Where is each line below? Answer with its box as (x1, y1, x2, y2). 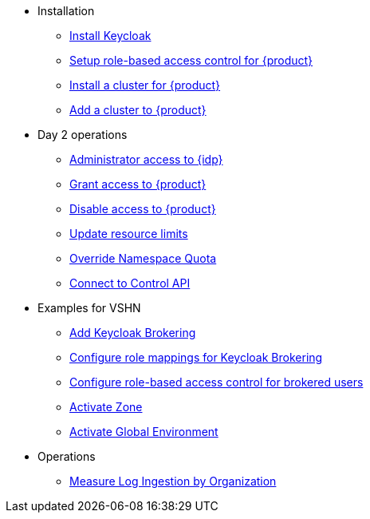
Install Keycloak (69, 29, 152, 42)
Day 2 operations (37, 128, 128, 141)
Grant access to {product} (69, 177, 207, 191)
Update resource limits (69, 227, 188, 240)
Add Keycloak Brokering (69, 326, 196, 339)
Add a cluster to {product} (69, 103, 207, 117)
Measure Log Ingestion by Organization (69, 474, 277, 488)
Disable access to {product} (69, 202, 216, 216)
